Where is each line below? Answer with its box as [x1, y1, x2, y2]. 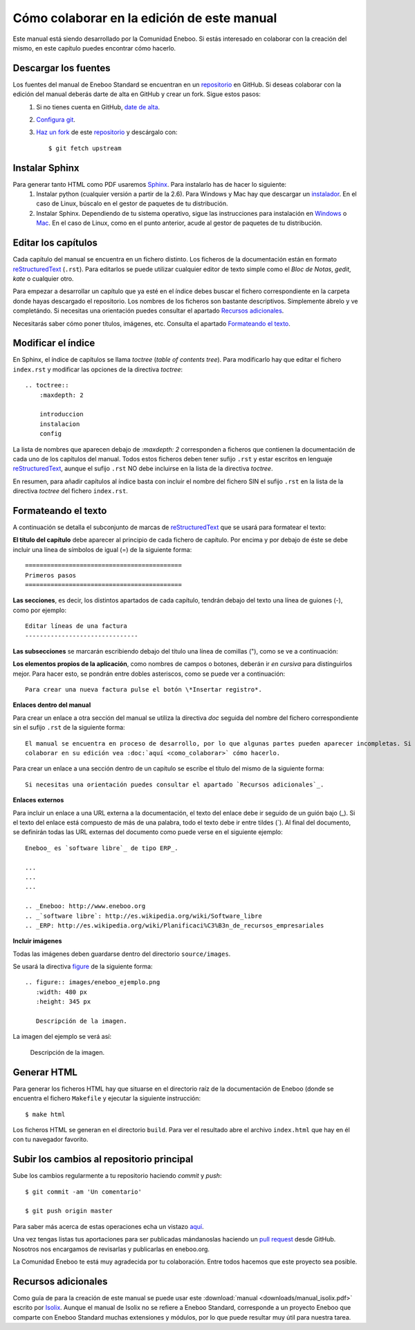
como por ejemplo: [12, 606, 67, 614]
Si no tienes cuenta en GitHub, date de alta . [36, 102, 160, 111]
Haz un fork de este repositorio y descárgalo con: [36, 128, 178, 136]
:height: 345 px [35, 998, 91, 1006]
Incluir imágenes [12, 937, 62, 945]
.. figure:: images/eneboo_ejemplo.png [25, 979, 160, 986]
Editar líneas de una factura [25, 622, 128, 630]
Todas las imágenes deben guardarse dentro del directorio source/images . [12, 950, 231, 958]
